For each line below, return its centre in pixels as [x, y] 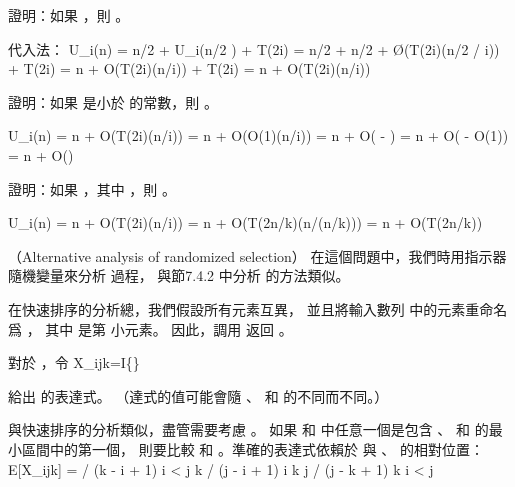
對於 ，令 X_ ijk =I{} [74, 362]
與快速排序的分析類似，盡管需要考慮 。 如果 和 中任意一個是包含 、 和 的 [248, 429]
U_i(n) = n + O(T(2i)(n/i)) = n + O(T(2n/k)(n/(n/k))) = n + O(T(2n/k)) [245, 222]
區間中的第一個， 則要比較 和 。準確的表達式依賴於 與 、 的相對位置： [252, 448]
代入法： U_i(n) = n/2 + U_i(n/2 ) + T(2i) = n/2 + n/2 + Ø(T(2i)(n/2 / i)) [254, 48]
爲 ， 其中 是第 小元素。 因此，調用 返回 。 [150, 328]
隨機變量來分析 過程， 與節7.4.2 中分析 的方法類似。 [179, 275]
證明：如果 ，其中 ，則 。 [92, 188]
